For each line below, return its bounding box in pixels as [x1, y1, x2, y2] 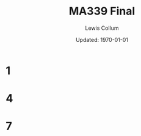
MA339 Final [68, 4, 136, 18]
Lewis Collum [85, 24, 119, 32]
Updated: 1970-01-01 [75, 36, 129, 43]
